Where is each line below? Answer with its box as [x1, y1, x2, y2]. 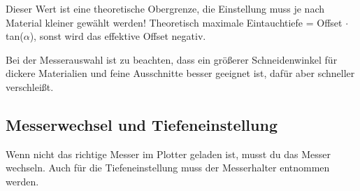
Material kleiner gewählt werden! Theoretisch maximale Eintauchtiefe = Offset [6, 15, 343, 29]
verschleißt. [6, 79, 54, 94]
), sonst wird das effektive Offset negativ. [29, 29, 206, 43]
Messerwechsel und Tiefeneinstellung [6, 113, 278, 135]
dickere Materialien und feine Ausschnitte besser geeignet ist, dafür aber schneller [6, 66, 355, 80]
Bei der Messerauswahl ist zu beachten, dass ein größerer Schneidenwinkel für [6, 52, 338, 66]
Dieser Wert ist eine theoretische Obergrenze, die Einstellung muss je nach [6, 1, 325, 15]
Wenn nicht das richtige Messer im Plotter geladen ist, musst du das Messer [6, 146, 331, 161]
